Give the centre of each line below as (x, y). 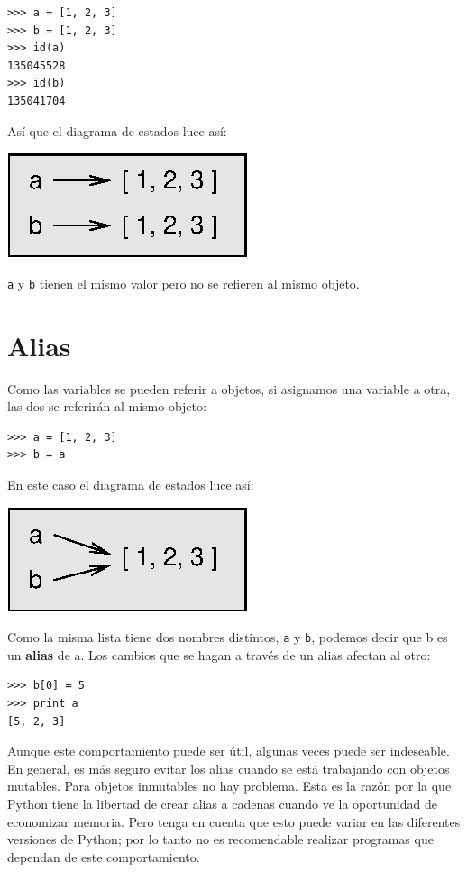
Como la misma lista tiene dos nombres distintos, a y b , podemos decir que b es (228, 637)
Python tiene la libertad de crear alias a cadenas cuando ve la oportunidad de (222, 803)
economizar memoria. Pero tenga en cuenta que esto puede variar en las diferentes (234, 821)
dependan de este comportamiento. (104, 856)
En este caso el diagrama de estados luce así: (131, 484)
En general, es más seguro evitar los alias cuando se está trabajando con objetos (229, 768)
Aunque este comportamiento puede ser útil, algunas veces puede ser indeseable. (229, 751)
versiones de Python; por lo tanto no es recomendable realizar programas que (220, 839)
